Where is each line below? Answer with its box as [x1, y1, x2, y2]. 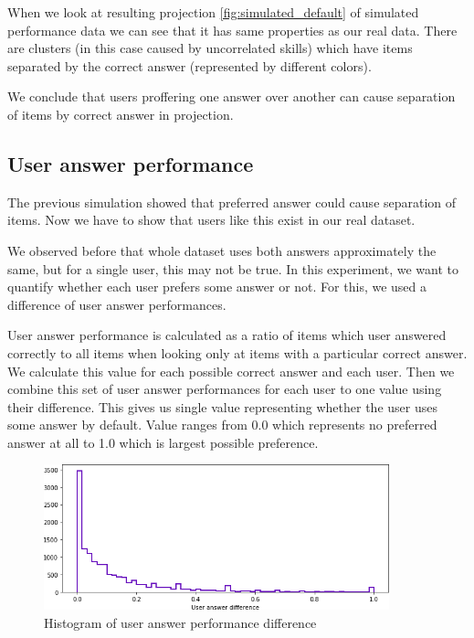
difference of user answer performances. [7, 294, 226, 314]
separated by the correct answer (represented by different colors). [7, 56, 372, 75]
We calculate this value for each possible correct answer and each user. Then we [7, 361, 455, 380]
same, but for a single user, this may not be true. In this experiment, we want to [7, 259, 459, 278]
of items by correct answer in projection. [7, 104, 234, 123]
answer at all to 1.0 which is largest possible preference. [7, 432, 319, 452]
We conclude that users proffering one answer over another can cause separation [7, 87, 456, 106]
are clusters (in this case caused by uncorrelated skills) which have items [7, 38, 413, 58]
